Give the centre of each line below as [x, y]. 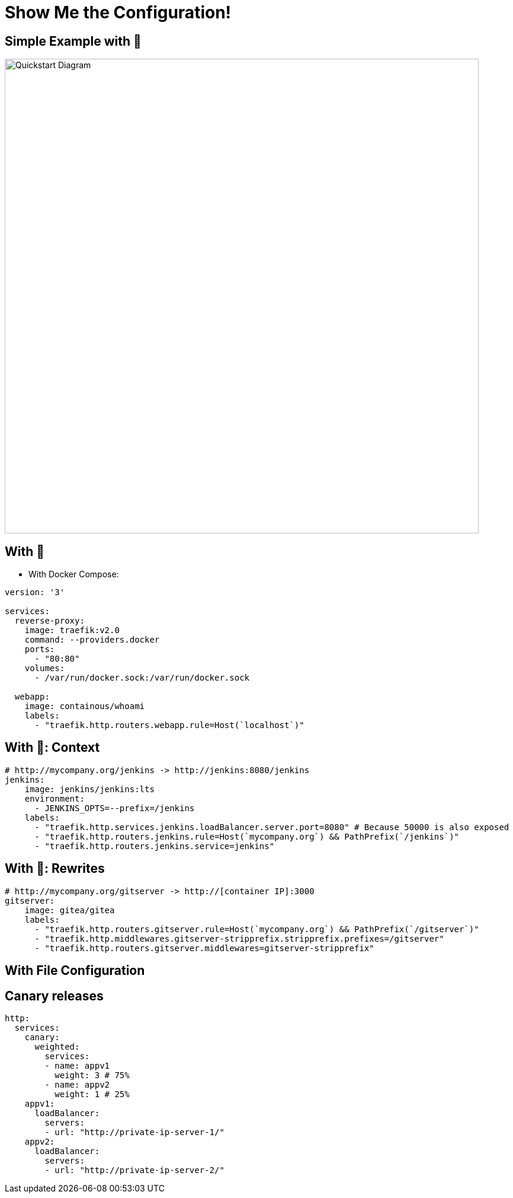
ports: [40, 649]
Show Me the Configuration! [118, 12]
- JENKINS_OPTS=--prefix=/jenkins [115, 808]
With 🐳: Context [52, 748]
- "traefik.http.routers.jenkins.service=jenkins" [155, 846]
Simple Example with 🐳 [73, 41]
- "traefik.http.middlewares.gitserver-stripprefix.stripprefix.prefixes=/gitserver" [239, 938]
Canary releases [54, 996]
